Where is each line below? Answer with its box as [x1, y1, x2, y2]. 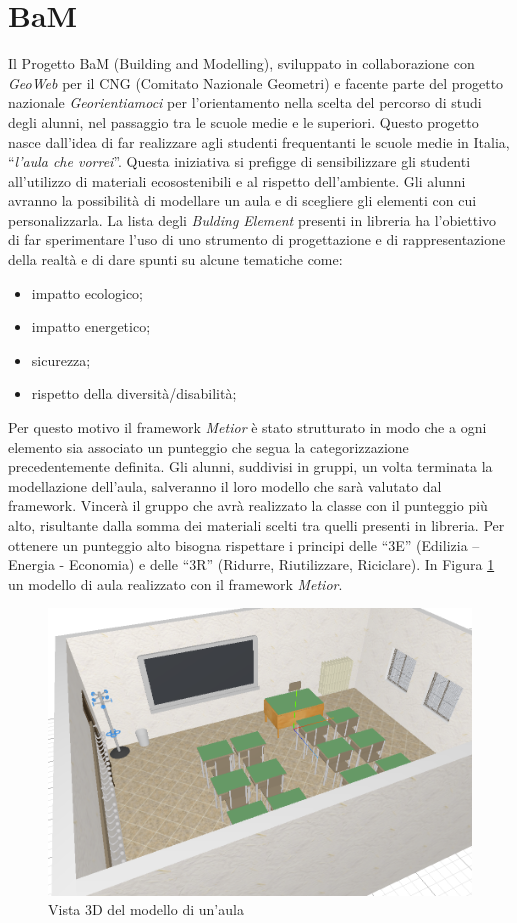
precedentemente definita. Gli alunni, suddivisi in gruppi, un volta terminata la [8, 456, 493, 477]
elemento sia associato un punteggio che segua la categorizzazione [8, 436, 409, 457]
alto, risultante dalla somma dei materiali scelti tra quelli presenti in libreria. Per [8, 515, 505, 535]
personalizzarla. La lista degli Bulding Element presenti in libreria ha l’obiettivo [8, 209, 497, 230]
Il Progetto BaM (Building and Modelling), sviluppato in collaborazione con [8, 53, 475, 74]
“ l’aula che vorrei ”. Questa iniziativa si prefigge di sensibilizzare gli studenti [8, 151, 471, 172]
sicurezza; [31, 349, 91, 370]
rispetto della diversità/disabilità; [31, 383, 237, 404]
